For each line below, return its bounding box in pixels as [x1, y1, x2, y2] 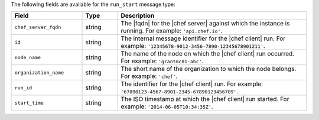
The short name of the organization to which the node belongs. [121, 65, 297, 73]
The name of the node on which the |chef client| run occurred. [121, 50, 295, 58]
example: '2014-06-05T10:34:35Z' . [121, 102, 213, 111]
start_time [14, 99, 44, 106]
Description [121, 12, 155, 20]
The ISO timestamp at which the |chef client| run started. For [121, 95, 289, 103]
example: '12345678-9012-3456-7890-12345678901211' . [121, 42, 265, 50]
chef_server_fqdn [14, 24, 61, 30]
